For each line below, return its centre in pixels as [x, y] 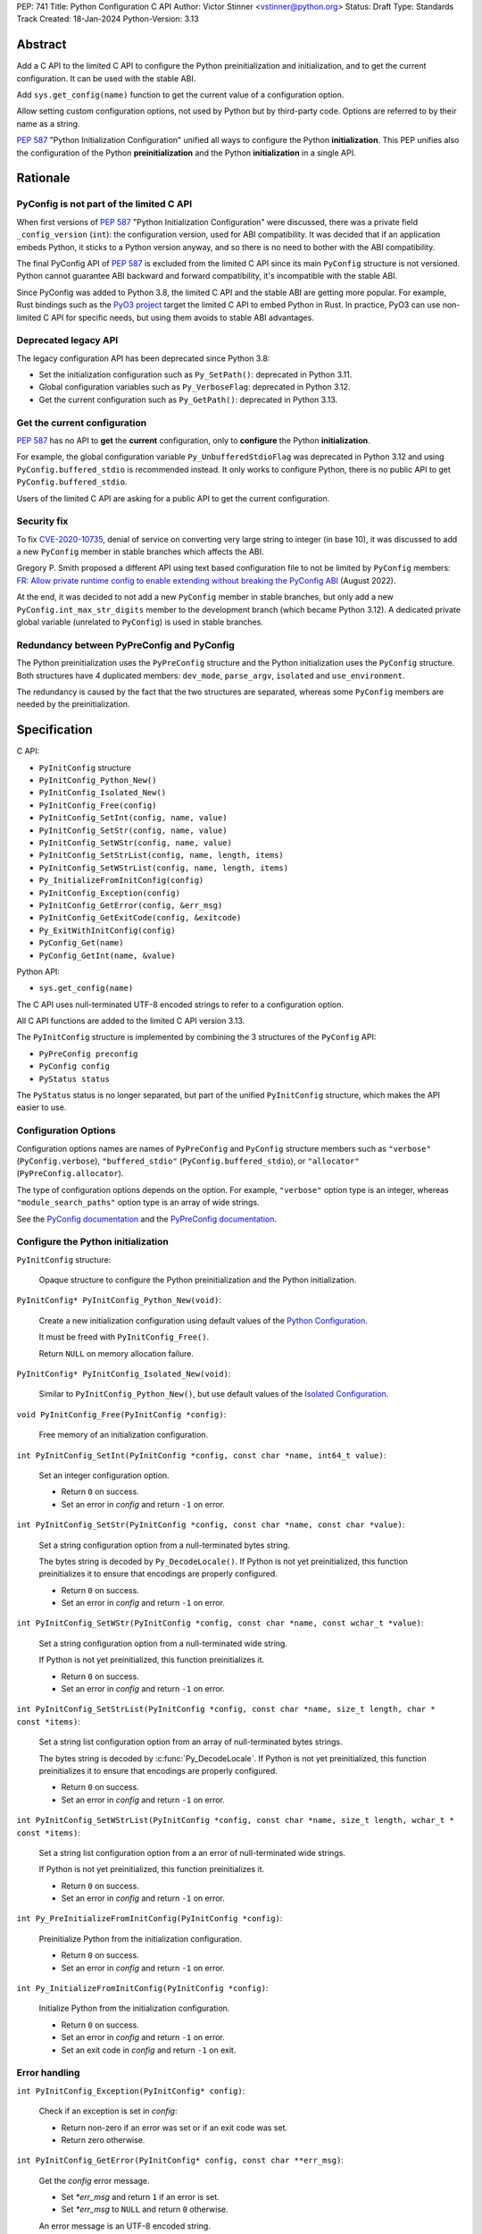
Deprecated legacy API [67, 340]
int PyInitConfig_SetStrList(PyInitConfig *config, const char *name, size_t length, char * [226, 1709]
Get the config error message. [95, 2180]
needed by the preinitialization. [73, 704]
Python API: [38, 971]
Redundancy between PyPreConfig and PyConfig [126, 645]
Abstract [42, 45]
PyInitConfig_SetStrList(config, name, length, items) [162, 855]
